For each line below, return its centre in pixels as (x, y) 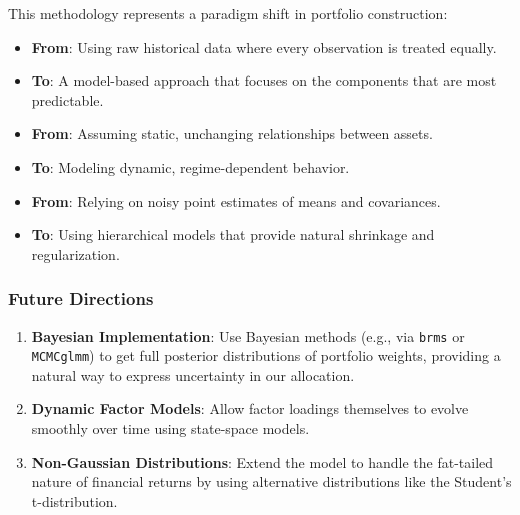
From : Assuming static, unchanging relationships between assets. (232, 133)
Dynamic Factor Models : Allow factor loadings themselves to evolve (250, 408)
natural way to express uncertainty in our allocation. (193, 374)
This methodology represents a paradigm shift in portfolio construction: (228, 13)
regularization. (75, 253)
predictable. (67, 99)
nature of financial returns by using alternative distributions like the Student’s (271, 481)
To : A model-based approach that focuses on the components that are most (264, 80)
